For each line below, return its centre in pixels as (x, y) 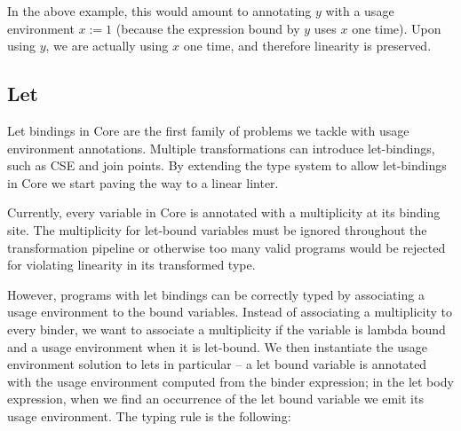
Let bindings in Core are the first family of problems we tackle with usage (208, 130)
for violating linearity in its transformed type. (131, 265)
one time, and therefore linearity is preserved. (307, 46)
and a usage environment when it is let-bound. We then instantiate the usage (217, 346)
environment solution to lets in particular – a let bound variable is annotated (217, 364)
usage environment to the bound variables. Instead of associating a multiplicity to (230, 312)
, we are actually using (107, 46)
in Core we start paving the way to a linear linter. (143, 182)
